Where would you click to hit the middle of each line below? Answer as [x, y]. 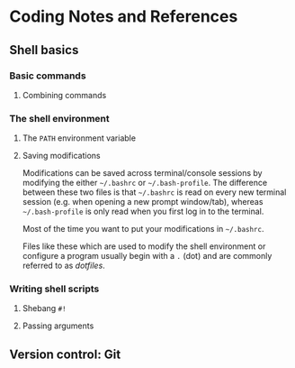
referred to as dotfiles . [63, 266]
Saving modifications [61, 156]
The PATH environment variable [79, 138]
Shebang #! [44, 308]
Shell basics [44, 50]
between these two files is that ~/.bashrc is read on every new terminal [154, 192]
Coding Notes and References [124, 17]
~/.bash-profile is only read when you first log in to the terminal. [143, 212]
